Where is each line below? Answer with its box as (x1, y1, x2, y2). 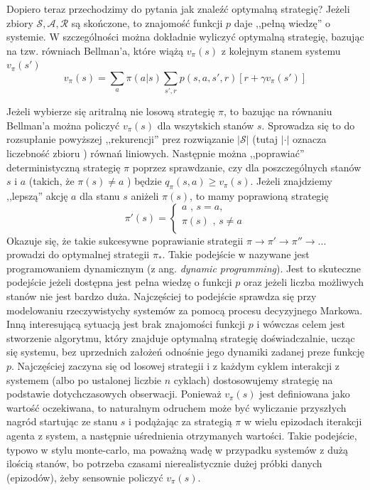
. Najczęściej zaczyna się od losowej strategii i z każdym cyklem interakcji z (11, 358, 339, 373)
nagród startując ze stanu (6, 414, 118, 429)
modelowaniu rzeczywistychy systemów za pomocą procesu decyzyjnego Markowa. (6, 302, 363, 317)
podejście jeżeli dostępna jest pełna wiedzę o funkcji (6, 275, 232, 289)
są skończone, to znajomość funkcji (71, 15, 223, 30)
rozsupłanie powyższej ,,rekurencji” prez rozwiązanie (6, 132, 234, 147)
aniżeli (131, 188, 159, 203)
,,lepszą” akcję (6, 188, 68, 203)
